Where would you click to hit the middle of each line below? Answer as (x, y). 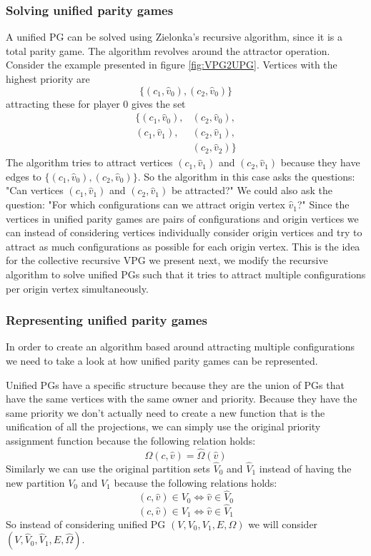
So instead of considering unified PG (86, 524)
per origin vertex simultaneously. (77, 288)
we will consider (283, 524)
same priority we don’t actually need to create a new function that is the (165, 412)
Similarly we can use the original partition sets (108, 469)
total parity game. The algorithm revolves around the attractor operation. (168, 50)
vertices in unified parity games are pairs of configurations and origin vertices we (182, 218)
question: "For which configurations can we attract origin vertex (145, 204)
